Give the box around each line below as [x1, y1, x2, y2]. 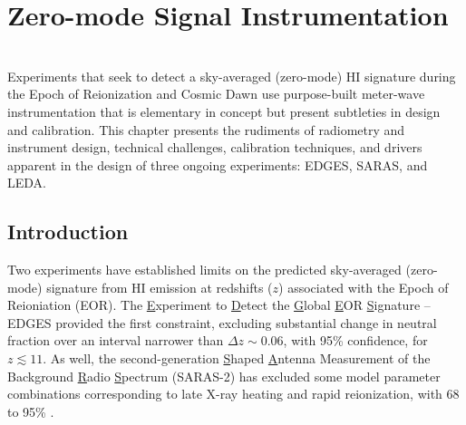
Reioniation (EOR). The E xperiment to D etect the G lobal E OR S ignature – [7, 295, 431, 314]
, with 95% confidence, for [283, 331, 428, 350]
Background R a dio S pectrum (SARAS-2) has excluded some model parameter [7, 366, 441, 385]
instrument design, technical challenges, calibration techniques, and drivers [7, 138, 422, 157]
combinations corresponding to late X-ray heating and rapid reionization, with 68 [7, 384, 460, 403]
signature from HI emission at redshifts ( [46, 277, 273, 296]
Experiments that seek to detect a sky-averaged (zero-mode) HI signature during [7, 66, 456, 85]
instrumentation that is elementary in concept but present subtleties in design [7, 101, 441, 121]
